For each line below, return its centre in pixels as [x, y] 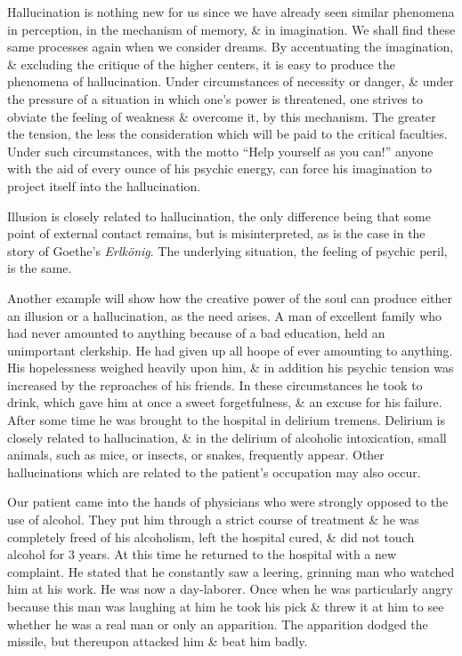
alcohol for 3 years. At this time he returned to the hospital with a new [202, 554]
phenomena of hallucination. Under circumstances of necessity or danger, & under [231, 81]
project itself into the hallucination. [104, 185]
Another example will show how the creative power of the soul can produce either [230, 297]
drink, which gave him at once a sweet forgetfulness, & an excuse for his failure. [225, 402]
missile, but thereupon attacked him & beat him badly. [158, 641]
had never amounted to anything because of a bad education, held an [196, 333]
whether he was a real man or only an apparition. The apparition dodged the [218, 624]
